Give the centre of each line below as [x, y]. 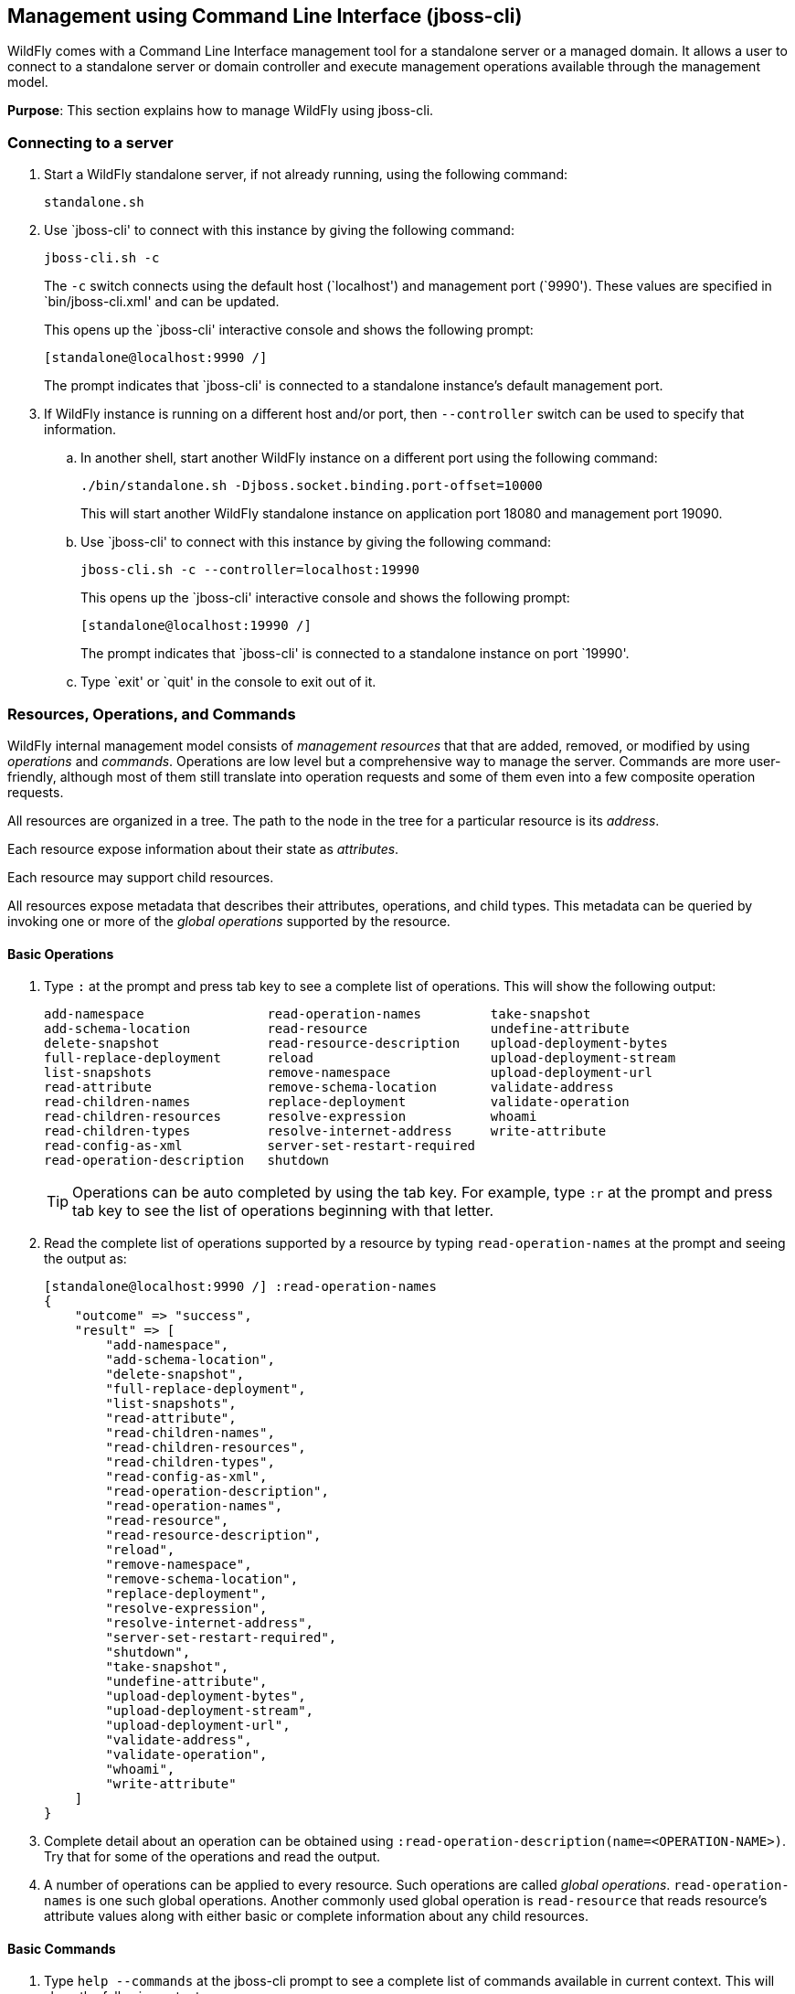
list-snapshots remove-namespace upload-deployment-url [348, 1073]
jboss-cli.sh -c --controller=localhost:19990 [250, 570]
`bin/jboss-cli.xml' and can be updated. [162, 302]
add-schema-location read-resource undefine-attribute [337, 1029]
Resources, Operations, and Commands [152, 714]
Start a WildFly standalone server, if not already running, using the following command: [306, 175]
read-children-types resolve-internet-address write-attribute [325, 1131]
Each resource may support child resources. [141, 877]
